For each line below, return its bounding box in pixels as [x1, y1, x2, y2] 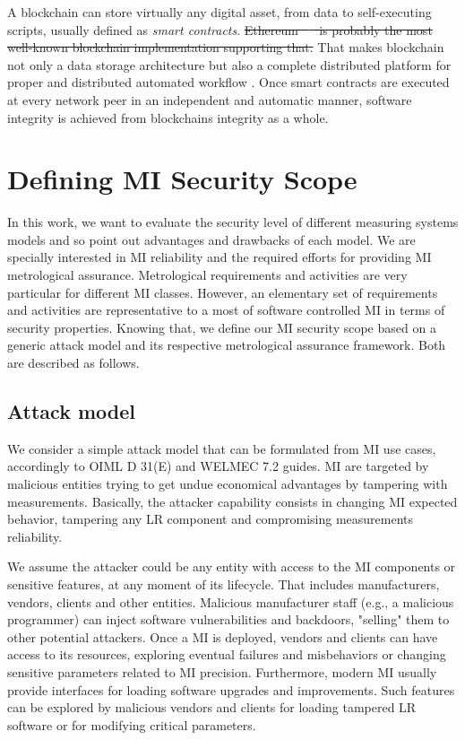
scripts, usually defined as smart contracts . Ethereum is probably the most [7, 20, 433, 39]
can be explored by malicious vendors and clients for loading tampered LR [7, 698, 417, 717]
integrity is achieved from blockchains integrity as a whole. [7, 108, 329, 126]
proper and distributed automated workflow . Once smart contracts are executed [7, 73, 450, 91]
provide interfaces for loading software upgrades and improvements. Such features [7, 680, 455, 699]
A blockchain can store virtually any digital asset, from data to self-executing [7, 3, 432, 21]
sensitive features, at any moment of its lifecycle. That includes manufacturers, [7, 574, 440, 593]
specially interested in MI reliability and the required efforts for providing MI [7, 248, 432, 266]
